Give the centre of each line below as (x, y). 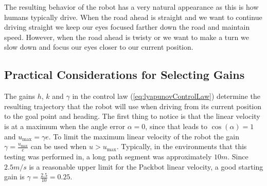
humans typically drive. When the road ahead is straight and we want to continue (133, 17)
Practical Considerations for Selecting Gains (124, 75)
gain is (14, 177)
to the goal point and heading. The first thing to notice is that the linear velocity (132, 116)
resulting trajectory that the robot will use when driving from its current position (133, 106)
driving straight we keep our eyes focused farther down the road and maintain (127, 27)
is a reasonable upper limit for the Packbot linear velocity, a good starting (146, 166)
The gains (20, 96)
